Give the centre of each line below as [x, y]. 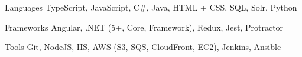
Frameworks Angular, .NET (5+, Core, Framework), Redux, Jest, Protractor [144, 27]
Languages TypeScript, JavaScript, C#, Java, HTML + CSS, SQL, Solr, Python [151, 7]
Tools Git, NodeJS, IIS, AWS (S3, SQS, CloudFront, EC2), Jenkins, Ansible [143, 47]
